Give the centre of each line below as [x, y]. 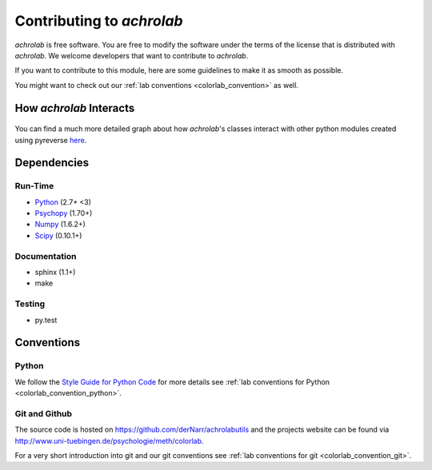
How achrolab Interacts [75, 108]
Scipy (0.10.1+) [58, 235]
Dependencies [52, 163]
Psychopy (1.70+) [64, 213]
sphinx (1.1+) [55, 272]
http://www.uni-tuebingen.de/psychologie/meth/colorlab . [109, 440]
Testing [30, 304]
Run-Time [34, 186]
